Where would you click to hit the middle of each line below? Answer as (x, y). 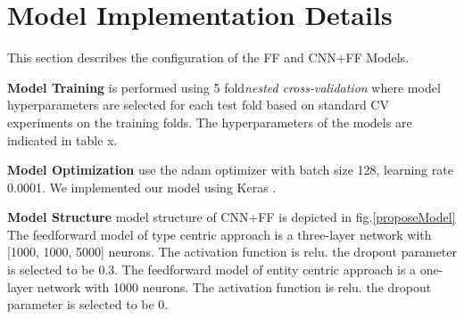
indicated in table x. (62, 139)
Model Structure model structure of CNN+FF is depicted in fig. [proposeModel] (232, 217)
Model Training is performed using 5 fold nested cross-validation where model (224, 87)
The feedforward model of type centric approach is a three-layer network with (220, 234)
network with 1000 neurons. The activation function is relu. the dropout (234, 286)
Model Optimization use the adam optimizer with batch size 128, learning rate (230, 170)
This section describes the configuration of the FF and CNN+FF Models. (208, 57)
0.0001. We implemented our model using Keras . (142, 187)
